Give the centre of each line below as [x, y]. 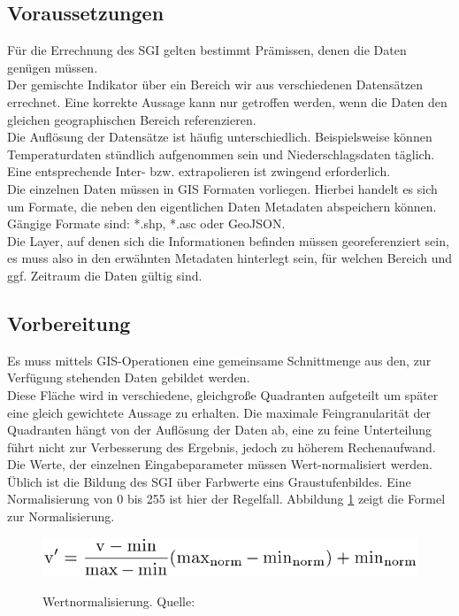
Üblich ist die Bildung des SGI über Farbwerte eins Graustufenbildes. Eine [209, 481]
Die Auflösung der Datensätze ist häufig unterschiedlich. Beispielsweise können [220, 137]
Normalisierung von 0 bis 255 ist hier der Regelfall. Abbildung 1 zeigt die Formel [226, 499]
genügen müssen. [53, 67]
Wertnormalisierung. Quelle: [119, 601]
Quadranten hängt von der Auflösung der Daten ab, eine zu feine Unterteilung [219, 430]
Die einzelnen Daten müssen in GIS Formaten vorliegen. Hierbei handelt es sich [222, 188]
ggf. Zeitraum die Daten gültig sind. [105, 275]
